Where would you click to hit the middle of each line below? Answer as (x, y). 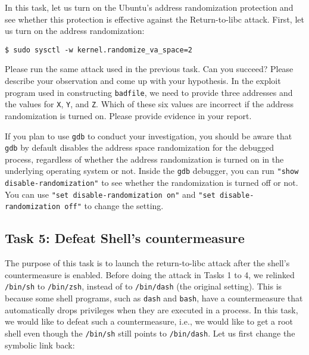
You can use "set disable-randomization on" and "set (110, 194)
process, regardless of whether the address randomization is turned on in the (144, 159)
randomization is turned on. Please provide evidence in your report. (128, 115)
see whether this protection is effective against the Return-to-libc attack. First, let (154, 19)
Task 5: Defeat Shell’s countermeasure (125, 238)
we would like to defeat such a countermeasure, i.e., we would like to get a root (149, 321)
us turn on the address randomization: (75, 31)
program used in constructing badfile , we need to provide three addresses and (149, 92)
